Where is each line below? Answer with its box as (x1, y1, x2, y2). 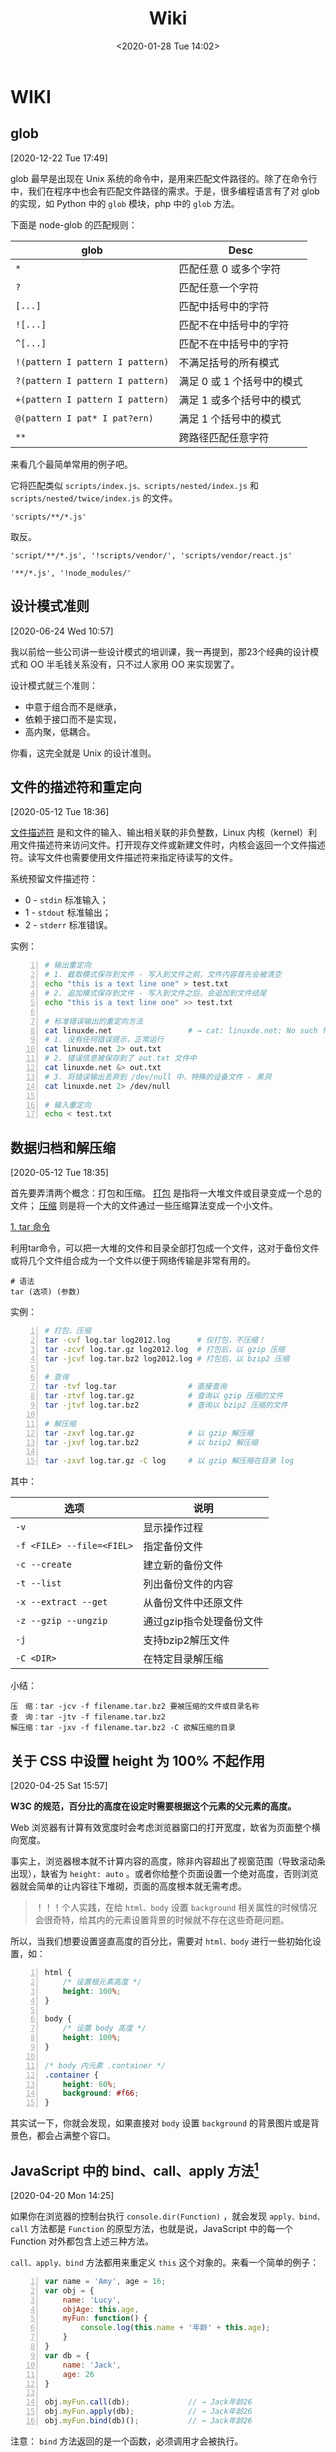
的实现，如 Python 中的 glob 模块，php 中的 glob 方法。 (10, 197, 240, 209)
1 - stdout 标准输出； (24, 907, 112, 919)
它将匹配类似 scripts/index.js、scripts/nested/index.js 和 (10, 479, 259, 491)
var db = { (44, 2350, 90, 2361)
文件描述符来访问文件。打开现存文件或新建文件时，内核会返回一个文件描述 (18, 839, 326, 851)
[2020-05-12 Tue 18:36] (10, 806, 110, 818)
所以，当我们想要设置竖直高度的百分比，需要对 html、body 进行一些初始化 (10, 1935, 313, 1947)
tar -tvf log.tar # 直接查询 (44, 1382, 227, 1392)
